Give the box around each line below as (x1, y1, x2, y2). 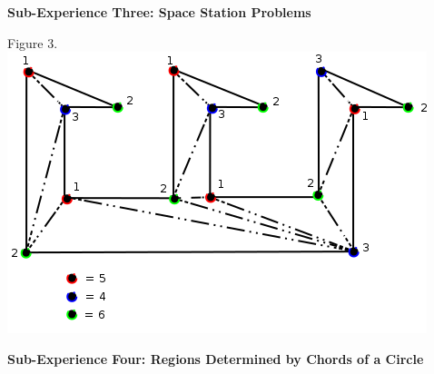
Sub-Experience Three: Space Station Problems (7, 3, 311, 21)
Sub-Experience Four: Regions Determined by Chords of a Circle (7, 349, 424, 368)
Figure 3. (7, 33, 58, 52)
